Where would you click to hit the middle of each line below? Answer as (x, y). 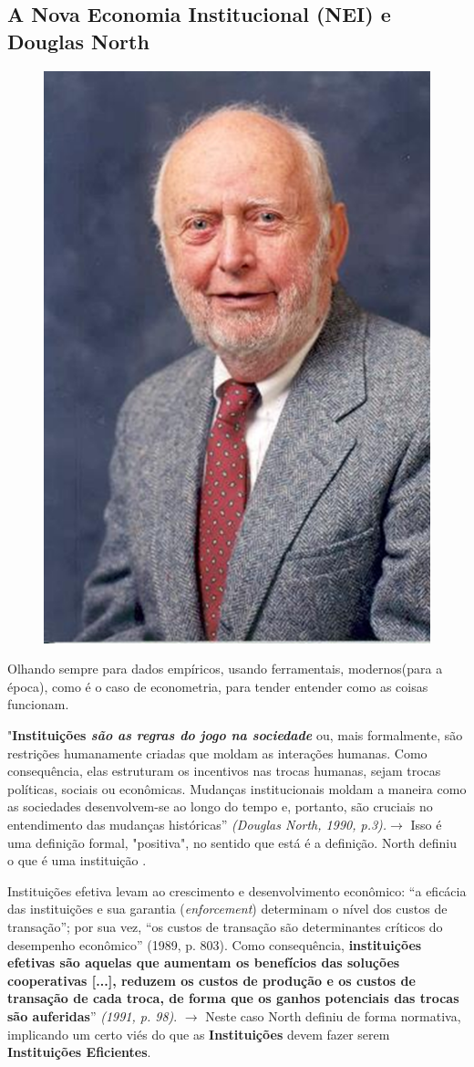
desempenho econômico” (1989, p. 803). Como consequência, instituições (215, 944)
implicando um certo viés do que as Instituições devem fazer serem (199, 1034)
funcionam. (38, 704)
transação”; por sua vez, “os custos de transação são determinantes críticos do (225, 926)
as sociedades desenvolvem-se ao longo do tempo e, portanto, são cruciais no (220, 806)
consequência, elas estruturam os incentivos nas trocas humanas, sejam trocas (224, 771)
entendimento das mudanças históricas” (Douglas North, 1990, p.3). (197, 824)
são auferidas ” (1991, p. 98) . (93, 1015)
